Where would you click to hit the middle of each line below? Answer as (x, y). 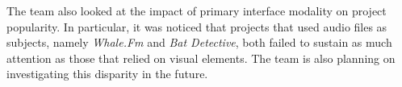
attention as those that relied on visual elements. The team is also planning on (201, 58)
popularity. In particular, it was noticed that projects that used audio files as (197, 26)
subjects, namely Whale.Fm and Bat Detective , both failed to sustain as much (199, 42)
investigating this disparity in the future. (107, 74)
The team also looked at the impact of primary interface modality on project (197, 10)
